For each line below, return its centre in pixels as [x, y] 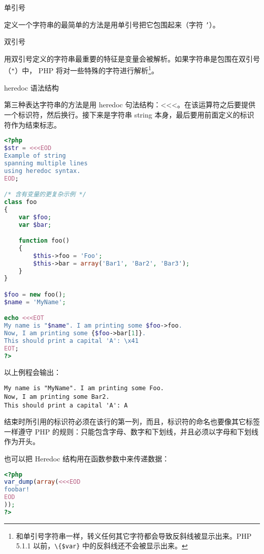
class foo [21, 202]
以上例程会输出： [32, 372]
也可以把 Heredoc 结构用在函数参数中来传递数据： [87, 458]
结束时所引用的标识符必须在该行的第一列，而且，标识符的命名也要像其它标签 [132, 421]
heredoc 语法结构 [31, 87]
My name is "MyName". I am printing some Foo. [84, 388]
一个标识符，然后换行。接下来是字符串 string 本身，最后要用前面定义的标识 [129, 114]
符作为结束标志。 [32, 124]
